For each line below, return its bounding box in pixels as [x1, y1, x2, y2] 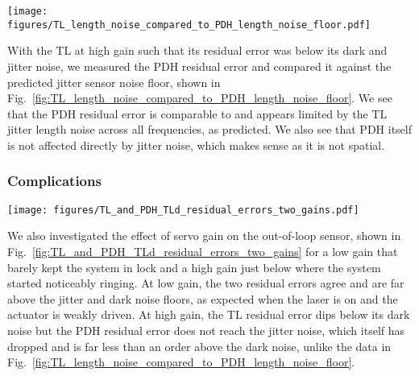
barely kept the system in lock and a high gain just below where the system [7, 258, 381, 275]
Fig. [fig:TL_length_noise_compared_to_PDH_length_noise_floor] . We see [7, 89, 392, 106]
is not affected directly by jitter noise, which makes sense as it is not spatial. [7, 136, 385, 153]
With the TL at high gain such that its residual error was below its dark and [7, 42, 388, 59]
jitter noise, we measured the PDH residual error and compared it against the [7, 57, 392, 74]
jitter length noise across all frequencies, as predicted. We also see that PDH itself [7, 121, 413, 138]
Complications [7, 171, 102, 191]
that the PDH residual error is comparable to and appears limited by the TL [7, 105, 388, 122]
